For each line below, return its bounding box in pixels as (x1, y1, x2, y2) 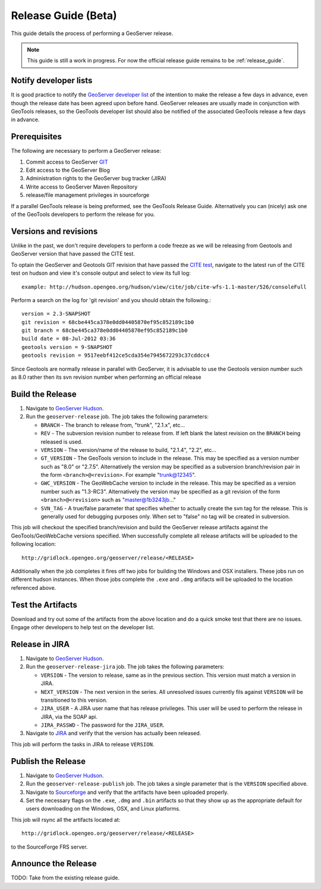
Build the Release (11, 389, 77, 399)
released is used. (40, 438, 83, 445)
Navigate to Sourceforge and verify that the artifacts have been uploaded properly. (26, 789, 229, 796)
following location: (11, 541, 56, 548)
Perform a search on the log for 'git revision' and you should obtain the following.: (11, 296, 211, 303)
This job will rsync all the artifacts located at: (11, 816, 121, 823)
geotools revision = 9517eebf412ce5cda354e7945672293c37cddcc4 (21, 352, 210, 359)
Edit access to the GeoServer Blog (26, 167, 110, 174)
